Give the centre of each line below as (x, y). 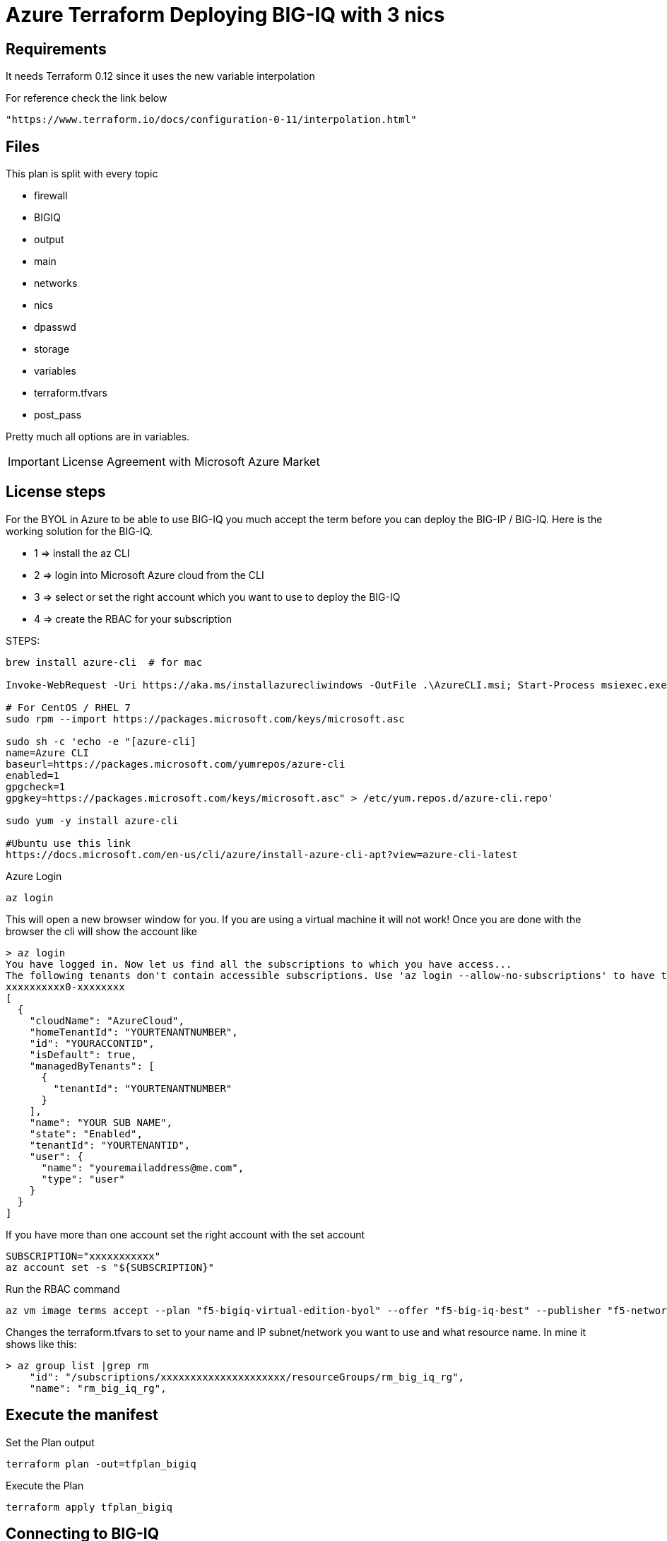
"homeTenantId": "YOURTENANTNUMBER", (134, 1032)
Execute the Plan (45, 1485)
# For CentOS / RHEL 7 (69, 707)
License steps (56, 492)
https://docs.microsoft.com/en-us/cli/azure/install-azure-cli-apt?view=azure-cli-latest (262, 854)
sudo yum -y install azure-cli (92, 820)
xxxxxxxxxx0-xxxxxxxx (65, 986)
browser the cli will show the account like (102, 931)
